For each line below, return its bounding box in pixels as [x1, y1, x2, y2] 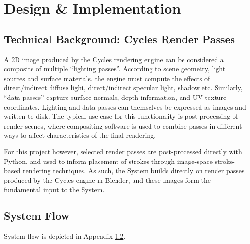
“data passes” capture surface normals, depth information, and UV [4, 92, 203, 102]
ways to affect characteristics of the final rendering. [4, 130, 156, 140]
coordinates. [4, 101, 40, 112]
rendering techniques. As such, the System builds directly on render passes [22, 165, 245, 176]
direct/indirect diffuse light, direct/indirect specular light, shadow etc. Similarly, [4, 82, 243, 93]
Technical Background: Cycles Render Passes [4, 31, 235, 46]
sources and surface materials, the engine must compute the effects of [4, 73, 210, 83]
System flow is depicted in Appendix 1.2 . [4, 231, 126, 241]
